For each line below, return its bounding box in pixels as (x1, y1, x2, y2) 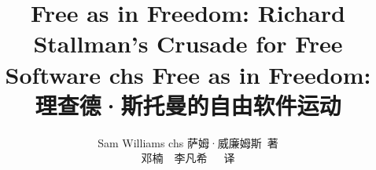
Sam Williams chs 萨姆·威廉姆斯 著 (98, 134, 278, 150)
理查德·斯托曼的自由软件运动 (35, 89, 341, 121)
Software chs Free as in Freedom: (5, 58, 371, 90)
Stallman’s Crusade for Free (33, 27, 343, 60)
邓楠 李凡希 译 (141, 150, 235, 166)
